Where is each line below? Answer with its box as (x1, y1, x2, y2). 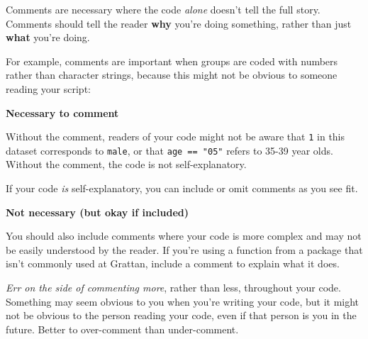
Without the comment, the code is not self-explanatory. (6, 157, 247, 172)
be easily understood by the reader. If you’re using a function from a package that (6, 242, 363, 257)
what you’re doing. (6, 30, 90, 45)
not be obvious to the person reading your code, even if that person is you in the (6, 308, 357, 323)
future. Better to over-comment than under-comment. (6, 321, 239, 336)
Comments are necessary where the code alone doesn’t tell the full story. (6, 2, 320, 16)
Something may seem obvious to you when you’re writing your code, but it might (6, 294, 359, 309)
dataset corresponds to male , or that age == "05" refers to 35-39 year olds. (6, 143, 333, 157)
